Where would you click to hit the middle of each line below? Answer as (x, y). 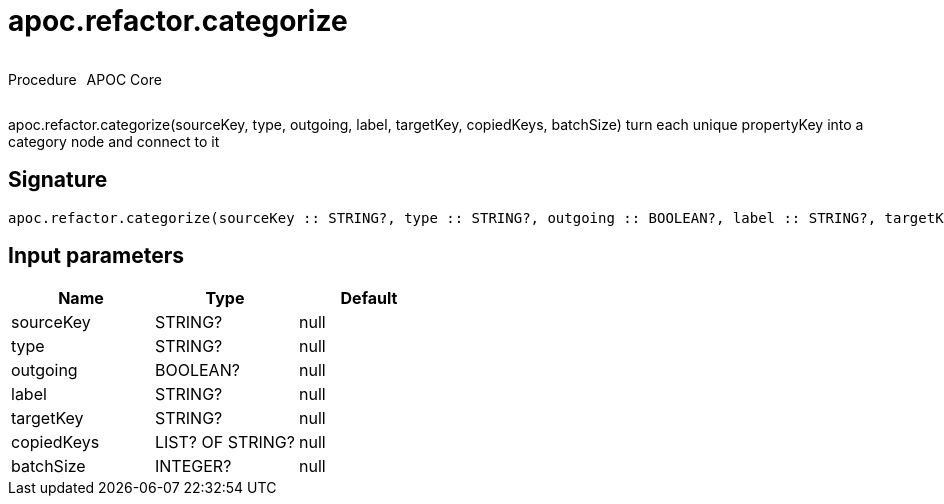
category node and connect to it (114, 141)
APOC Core (124, 79)
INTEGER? (193, 466)
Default (369, 298)
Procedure (42, 79)
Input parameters (96, 256)
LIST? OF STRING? (224, 442)
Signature (58, 180)
